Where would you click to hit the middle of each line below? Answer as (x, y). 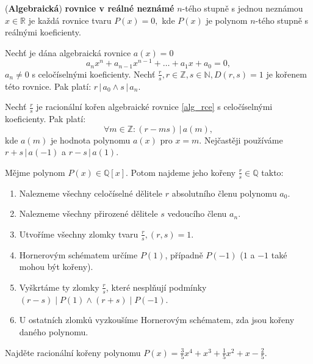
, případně (184, 254)
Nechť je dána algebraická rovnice (68, 52)
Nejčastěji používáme (243, 140)
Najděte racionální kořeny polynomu (73, 352)
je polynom (227, 20)
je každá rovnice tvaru (70, 20)
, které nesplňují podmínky (156, 287)
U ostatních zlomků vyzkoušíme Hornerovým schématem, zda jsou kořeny (157, 320)
